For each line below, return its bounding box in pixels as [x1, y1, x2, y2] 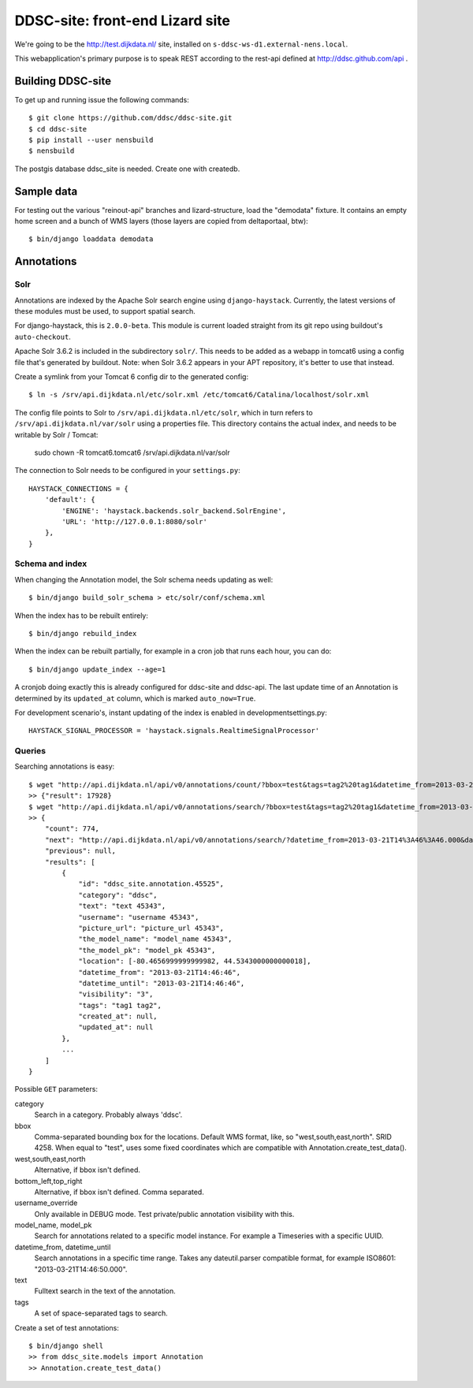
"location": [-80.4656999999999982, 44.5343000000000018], [78, 957, 311, 966]
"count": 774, [44, 824, 100, 833]
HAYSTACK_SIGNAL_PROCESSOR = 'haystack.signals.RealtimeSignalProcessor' [28, 726, 320, 735]
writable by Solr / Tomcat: [14, 430, 99, 439]
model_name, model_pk [14, 1220, 92, 1230]
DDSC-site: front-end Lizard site [14, 12, 230, 29]
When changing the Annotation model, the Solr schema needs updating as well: [14, 575, 274, 584]
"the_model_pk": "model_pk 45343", [78, 946, 216, 954]
